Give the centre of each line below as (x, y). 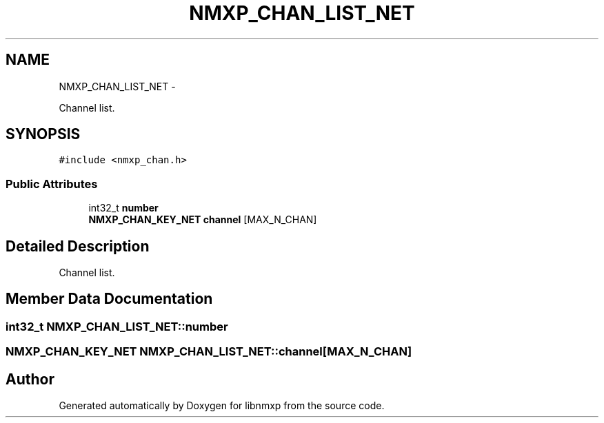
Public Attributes (52, 184)
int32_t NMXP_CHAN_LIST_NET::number (117, 326)
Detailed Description (78, 246)
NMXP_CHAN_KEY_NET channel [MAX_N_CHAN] (203, 220)
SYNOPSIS (43, 134)
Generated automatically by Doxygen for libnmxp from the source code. (222, 406)
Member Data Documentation (109, 299)
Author (30, 379)
